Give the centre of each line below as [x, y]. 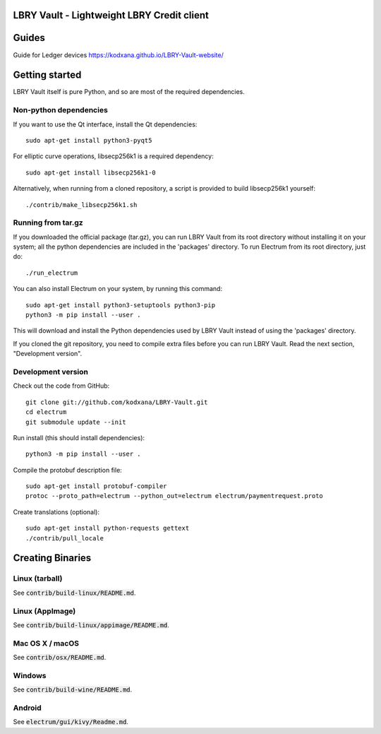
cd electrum [46, 412]
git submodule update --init [76, 422]
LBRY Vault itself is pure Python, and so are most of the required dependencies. [129, 92]
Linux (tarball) [38, 579]
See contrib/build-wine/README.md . [73, 689]
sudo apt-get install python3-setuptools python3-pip [120, 305]
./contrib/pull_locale [65, 538]
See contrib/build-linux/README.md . [74, 593]
